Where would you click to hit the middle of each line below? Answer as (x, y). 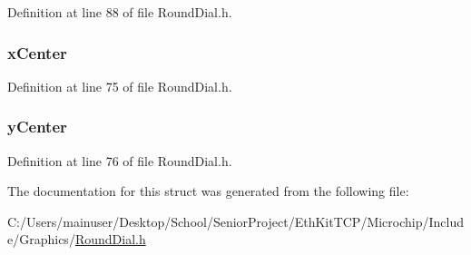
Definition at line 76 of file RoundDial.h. (120, 160)
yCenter (37, 127)
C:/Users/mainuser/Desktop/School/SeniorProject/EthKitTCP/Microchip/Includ (236, 221)
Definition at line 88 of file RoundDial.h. (120, 12)
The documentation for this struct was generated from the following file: (208, 191)
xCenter (37, 52)
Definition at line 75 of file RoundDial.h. (120, 86)
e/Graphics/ (41, 239)
